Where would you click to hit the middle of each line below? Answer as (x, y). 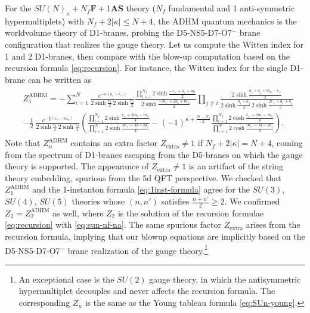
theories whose (98, 201)
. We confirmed (252, 201)
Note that (23, 143)
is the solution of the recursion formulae (191, 213)
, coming (287, 143)
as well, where (78, 213)
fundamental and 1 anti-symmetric (232, 8)
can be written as (60, 79)
